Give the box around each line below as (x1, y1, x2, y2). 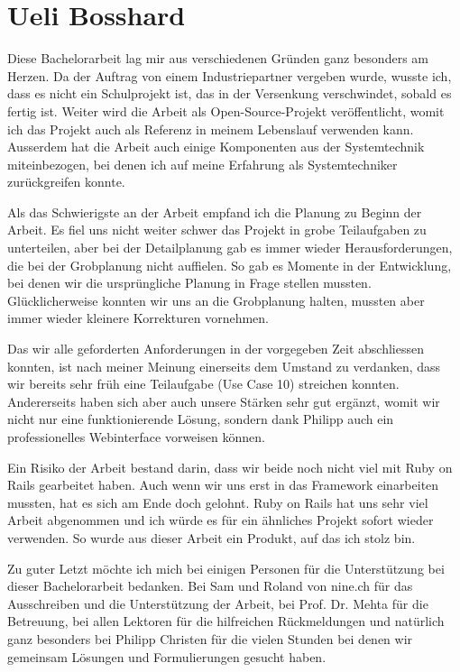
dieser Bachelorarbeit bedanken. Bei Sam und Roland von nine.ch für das (7, 576, 413, 595)
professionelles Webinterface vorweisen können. (7, 428, 265, 446)
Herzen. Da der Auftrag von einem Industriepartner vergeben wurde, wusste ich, (7, 66, 452, 85)
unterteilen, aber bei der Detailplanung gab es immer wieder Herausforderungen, (7, 238, 453, 257)
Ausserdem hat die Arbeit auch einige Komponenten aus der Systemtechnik (7, 137, 425, 156)
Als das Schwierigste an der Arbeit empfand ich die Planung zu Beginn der (7, 202, 422, 221)
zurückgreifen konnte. (7, 172, 125, 191)
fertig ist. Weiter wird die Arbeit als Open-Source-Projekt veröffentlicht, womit (7, 101, 445, 120)
